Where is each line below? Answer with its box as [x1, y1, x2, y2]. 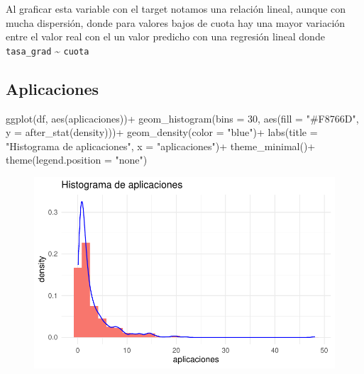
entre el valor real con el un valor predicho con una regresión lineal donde [6, 29, 325, 44]
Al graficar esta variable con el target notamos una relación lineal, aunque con [6, 1, 346, 16]
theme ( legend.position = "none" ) [6, 152, 148, 167]
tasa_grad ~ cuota [6, 42, 89, 57]
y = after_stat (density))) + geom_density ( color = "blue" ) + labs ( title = [6, 125, 318, 140]
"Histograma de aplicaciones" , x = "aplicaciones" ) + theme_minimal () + [6, 138, 316, 153]
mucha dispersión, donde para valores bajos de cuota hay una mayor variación [6, 15, 346, 30]
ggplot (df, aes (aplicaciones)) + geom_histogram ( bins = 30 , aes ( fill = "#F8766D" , [6, 110, 359, 125]
